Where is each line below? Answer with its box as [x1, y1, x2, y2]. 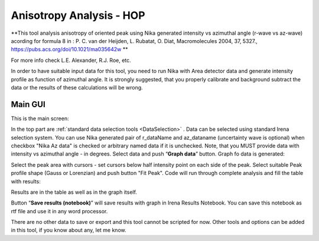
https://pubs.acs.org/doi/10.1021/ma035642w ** [11, 46, 128, 53]
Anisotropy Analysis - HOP [11, 9, 145, 22]
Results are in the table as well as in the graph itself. [11, 189, 137, 196]
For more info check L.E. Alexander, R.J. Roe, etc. [11, 57, 131, 64]
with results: [11, 177, 41, 185]
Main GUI [11, 99, 45, 109]
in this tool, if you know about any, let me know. [11, 227, 126, 234]
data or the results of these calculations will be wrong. [11, 84, 143, 91]
